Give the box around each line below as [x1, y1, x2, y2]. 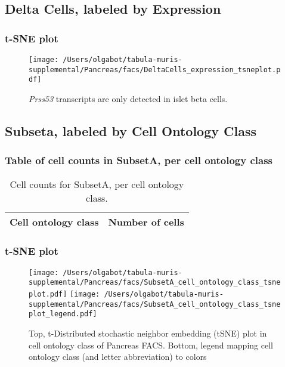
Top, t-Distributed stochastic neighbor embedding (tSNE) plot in [29, 327, 267, 340]
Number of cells [108, 214, 184, 229]
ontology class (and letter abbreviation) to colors [29, 350, 207, 363]
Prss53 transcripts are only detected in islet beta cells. [29, 92, 228, 104]
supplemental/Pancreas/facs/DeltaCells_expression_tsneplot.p [29, 65, 281, 74]
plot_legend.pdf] [29, 310, 97, 319]
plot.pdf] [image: [29, 290, 100, 299]
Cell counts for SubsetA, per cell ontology [10, 177, 184, 191]
